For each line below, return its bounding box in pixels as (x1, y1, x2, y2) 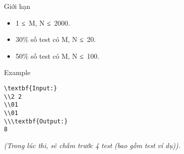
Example (4, 67, 31, 77)
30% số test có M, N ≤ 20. (15, 34, 96, 44)
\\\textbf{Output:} (4, 117, 68, 125)
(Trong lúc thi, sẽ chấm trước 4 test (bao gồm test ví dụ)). (4, 140, 181, 150)
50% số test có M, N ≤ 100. (15, 50, 99, 61)
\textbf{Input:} (4, 84, 57, 92)
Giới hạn (4, 1, 31, 11)
